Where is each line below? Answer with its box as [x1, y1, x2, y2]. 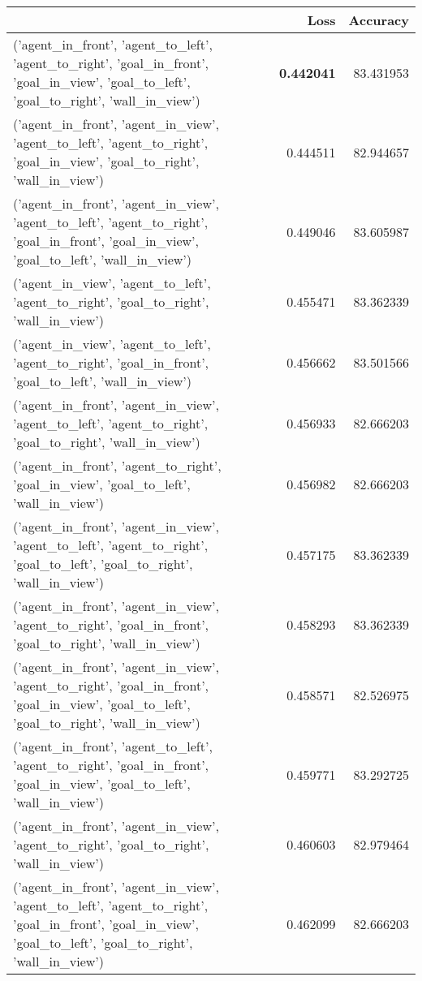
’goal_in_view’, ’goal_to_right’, [13, 152, 200, 170]
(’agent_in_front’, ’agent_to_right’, [13, 456, 222, 475]
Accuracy [348, 11, 409, 29]
